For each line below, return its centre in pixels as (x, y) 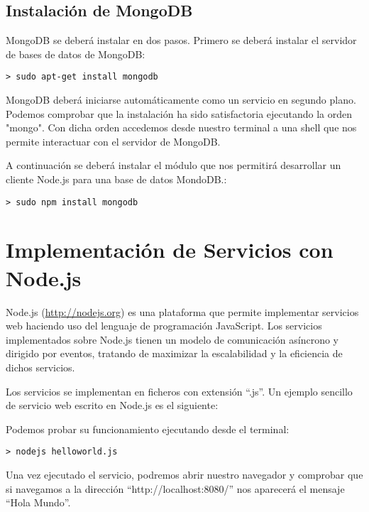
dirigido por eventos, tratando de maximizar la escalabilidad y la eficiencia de (174, 353)
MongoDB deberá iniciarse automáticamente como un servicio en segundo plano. (181, 100)
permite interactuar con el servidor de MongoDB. (113, 141)
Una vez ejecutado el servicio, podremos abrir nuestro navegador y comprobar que (184, 474)
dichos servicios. (40, 367)
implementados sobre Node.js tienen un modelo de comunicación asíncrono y (172, 339)
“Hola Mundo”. (38, 502)
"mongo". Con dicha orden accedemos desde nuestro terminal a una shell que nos (181, 127)
